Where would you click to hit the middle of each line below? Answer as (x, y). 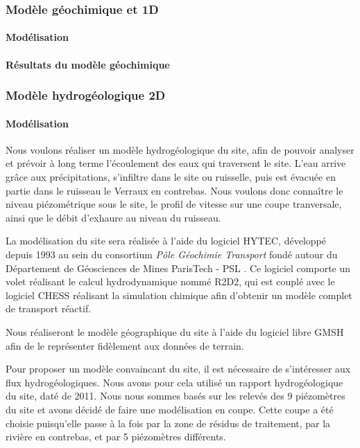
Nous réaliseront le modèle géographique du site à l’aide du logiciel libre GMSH (175, 331)
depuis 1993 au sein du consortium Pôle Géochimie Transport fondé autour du (172, 254)
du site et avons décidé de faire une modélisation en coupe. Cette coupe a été (170, 409)
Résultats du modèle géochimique (88, 64)
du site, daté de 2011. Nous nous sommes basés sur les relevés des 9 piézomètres (175, 396)
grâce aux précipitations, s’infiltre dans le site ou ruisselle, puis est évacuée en (171, 177)
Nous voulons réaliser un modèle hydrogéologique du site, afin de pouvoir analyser (180, 149)
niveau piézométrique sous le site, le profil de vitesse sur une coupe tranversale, (174, 204)
